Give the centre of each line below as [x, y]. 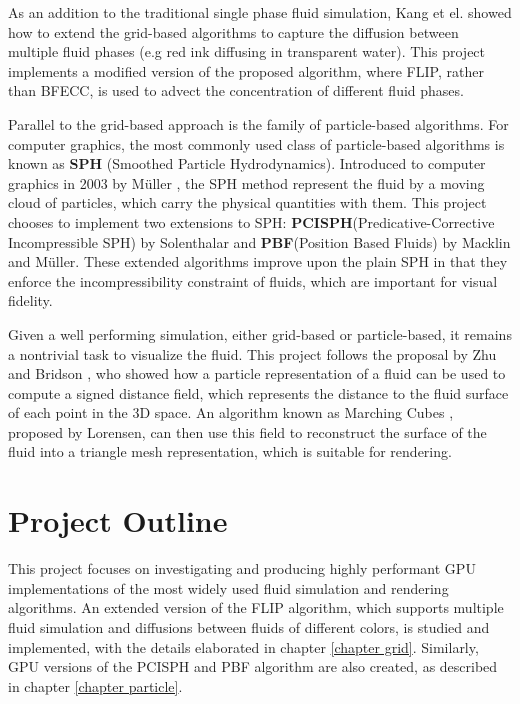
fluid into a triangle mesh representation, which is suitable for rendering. [230, 451]
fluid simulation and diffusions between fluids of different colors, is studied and [249, 626]
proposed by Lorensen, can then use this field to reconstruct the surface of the [247, 431]
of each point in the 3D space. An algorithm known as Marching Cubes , [231, 412]
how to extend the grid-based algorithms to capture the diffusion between [233, 31]
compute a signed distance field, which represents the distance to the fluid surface [258, 392]
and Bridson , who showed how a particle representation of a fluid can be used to [257, 373]
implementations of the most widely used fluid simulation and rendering [228, 587]
